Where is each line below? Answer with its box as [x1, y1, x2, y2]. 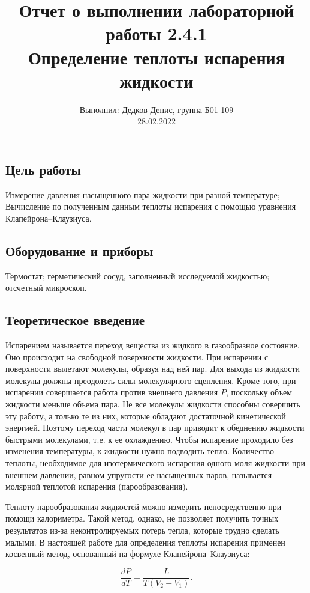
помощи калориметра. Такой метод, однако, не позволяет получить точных [5, 512, 279, 525]
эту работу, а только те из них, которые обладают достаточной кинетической [5, 409, 286, 422]
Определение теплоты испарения [28, 44, 285, 69]
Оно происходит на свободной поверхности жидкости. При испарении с [5, 350, 269, 363]
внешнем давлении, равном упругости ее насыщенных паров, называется [5, 468, 272, 481]
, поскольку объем [225, 386, 293, 398]
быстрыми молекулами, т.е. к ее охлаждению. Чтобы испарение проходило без [5, 433, 293, 445]
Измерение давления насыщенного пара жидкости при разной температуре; [5, 188, 280, 201]
